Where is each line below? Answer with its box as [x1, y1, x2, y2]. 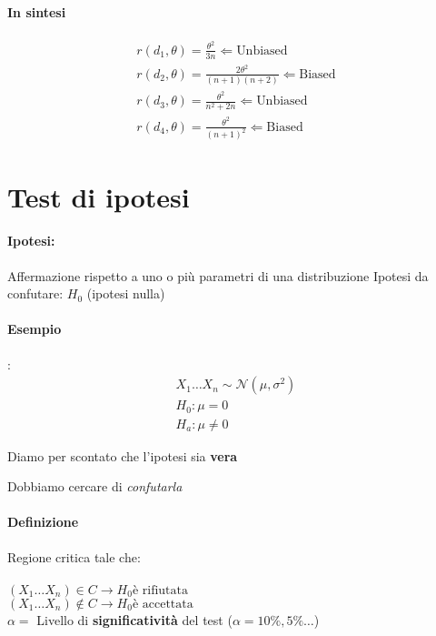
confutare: [7, 284, 64, 303]
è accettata [132, 597, 193, 611]
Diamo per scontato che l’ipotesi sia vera [7, 446, 238, 465]
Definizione [7, 512, 79, 531]
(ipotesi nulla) [86, 284, 165, 303]
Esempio [7, 319, 62, 338]
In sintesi [7, 2, 66, 21]
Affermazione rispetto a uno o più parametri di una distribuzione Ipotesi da [7, 266, 429, 285]
